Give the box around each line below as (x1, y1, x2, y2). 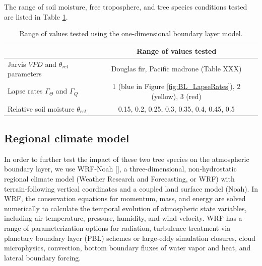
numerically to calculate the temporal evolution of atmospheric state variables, (4, 203, 247, 213)
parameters (8, 68, 42, 79)
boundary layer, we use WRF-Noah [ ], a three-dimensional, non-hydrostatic (4, 163, 237, 174)
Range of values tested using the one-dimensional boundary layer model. (19, 28, 243, 39)
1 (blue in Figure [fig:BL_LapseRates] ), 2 (112, 81, 241, 92)
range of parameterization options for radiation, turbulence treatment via (4, 222, 231, 233)
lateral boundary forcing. (4, 252, 81, 262)
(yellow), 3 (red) (151, 91, 202, 101)
